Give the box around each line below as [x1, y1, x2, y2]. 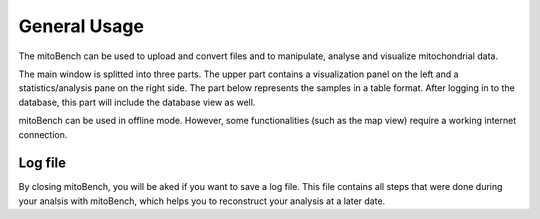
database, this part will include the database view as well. [18, 96, 256, 108]
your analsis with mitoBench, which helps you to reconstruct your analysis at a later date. [18, 195, 386, 207]
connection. [18, 128, 68, 140]
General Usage [18, 15, 145, 37]
